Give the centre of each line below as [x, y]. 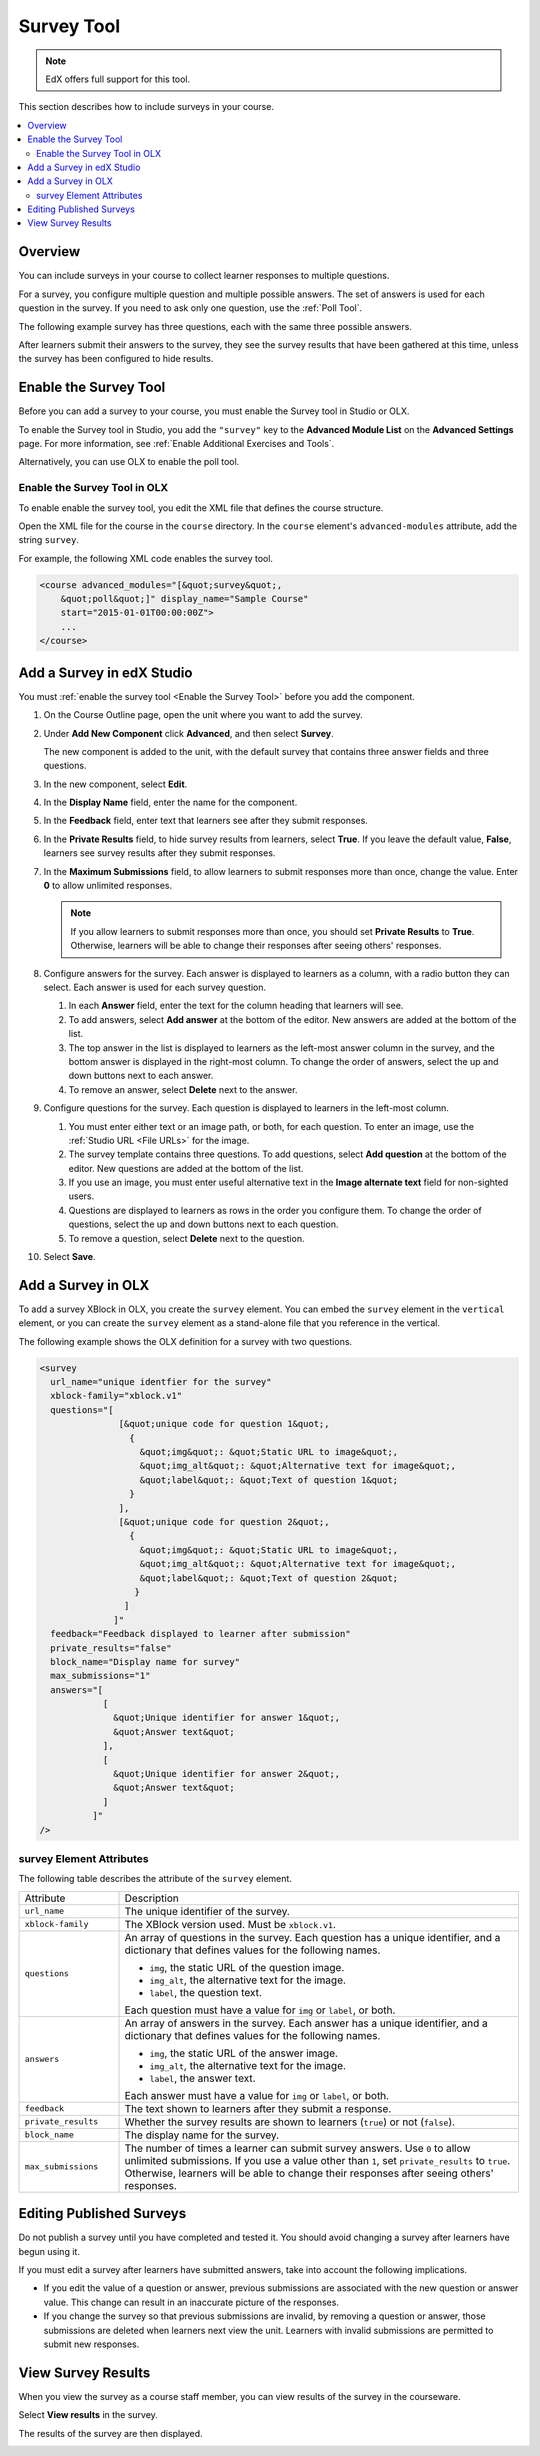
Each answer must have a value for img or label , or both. [257, 2095]
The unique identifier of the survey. [207, 1911]
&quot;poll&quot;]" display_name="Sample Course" [184, 599]
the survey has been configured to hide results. [116, 359]
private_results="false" [111, 1648]
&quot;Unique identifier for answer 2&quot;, [227, 1774]
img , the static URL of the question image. [247, 1967]
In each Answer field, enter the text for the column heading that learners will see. [236, 1006]
